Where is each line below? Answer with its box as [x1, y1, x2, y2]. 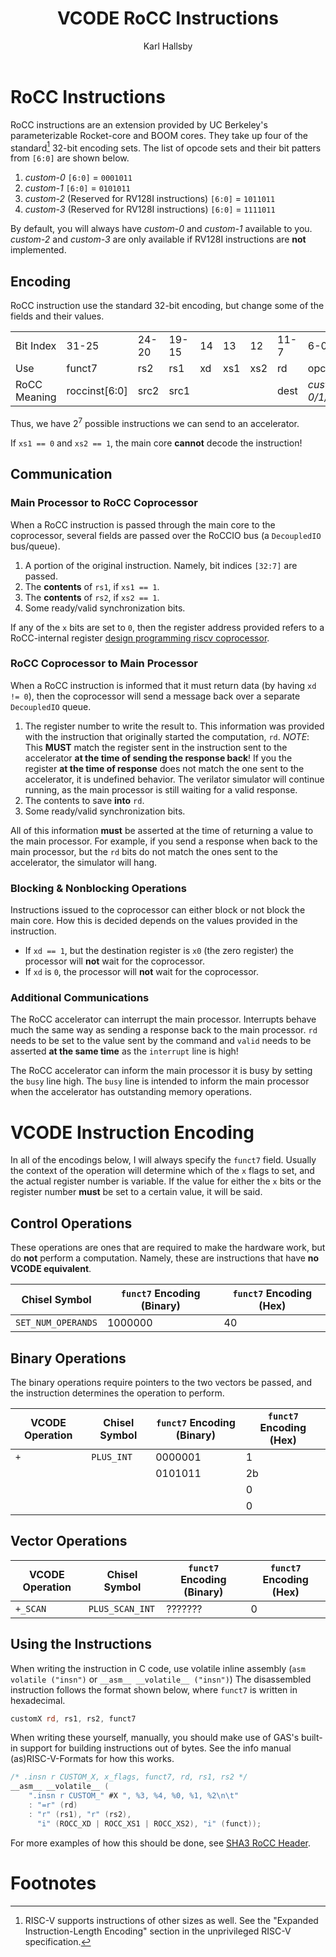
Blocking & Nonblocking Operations [10, 881, 187, 895]
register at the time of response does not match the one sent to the [24, 762, 305, 774]
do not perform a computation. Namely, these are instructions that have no [10, 1252, 320, 1264]
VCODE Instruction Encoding [10, 1121, 255, 1144]
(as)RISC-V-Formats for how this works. [10, 1753, 175, 1765]
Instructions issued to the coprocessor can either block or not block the [10, 904, 306, 916]
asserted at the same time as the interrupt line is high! [10, 1045, 239, 1057]
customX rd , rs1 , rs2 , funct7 [10, 1713, 137, 1724]
